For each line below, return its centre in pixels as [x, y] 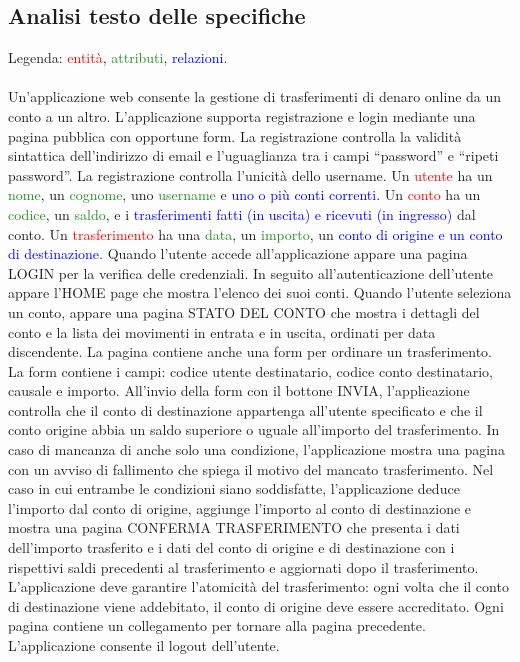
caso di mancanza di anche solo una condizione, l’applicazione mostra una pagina [256, 449]
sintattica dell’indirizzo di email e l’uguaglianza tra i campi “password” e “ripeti [253, 155]
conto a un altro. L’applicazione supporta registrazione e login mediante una [242, 115]
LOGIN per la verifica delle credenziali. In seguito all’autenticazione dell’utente [251, 272]
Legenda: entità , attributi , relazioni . [118, 57]
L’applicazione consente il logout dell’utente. [144, 645]
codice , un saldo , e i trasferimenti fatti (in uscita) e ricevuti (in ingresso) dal [242, 213]
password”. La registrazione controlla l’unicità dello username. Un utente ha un [250, 174]
